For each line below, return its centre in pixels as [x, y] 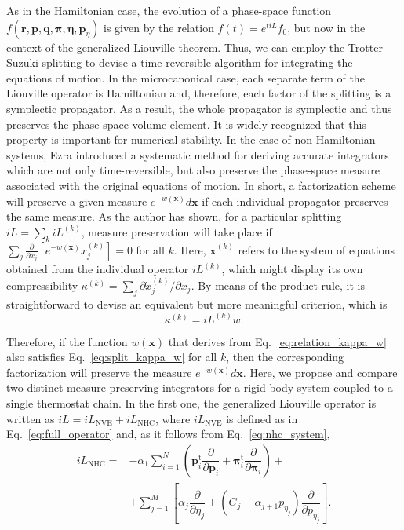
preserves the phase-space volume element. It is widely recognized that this [187, 124]
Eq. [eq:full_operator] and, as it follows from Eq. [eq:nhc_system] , [168, 434]
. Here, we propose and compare [320, 372]
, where [173, 418]
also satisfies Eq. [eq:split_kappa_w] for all [112, 357]
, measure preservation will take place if [177, 231]
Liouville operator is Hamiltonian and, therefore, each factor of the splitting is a [199, 93]
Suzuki [22, 62]
